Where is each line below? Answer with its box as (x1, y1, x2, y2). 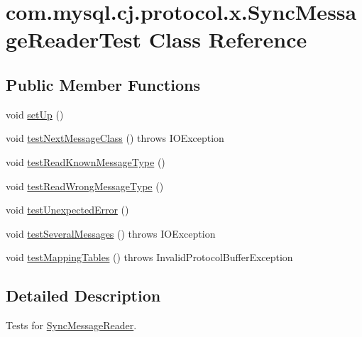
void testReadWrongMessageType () (6, 178, 164, 193)
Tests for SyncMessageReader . (6, 318, 137, 333)
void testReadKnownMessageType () (6, 154, 165, 169)
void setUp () (6, 106, 64, 121)
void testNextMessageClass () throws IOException (6, 131, 224, 145)
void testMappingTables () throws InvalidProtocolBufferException (6, 250, 293, 265)
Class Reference (148, 25, 307, 54)
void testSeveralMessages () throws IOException (6, 226, 216, 241)
